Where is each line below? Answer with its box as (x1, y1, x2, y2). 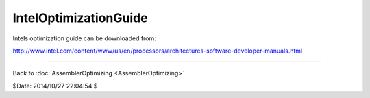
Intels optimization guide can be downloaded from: (12, 34, 157, 42)
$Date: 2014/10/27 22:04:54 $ (12, 82, 98, 90)
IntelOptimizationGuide (12, 10, 148, 25)
